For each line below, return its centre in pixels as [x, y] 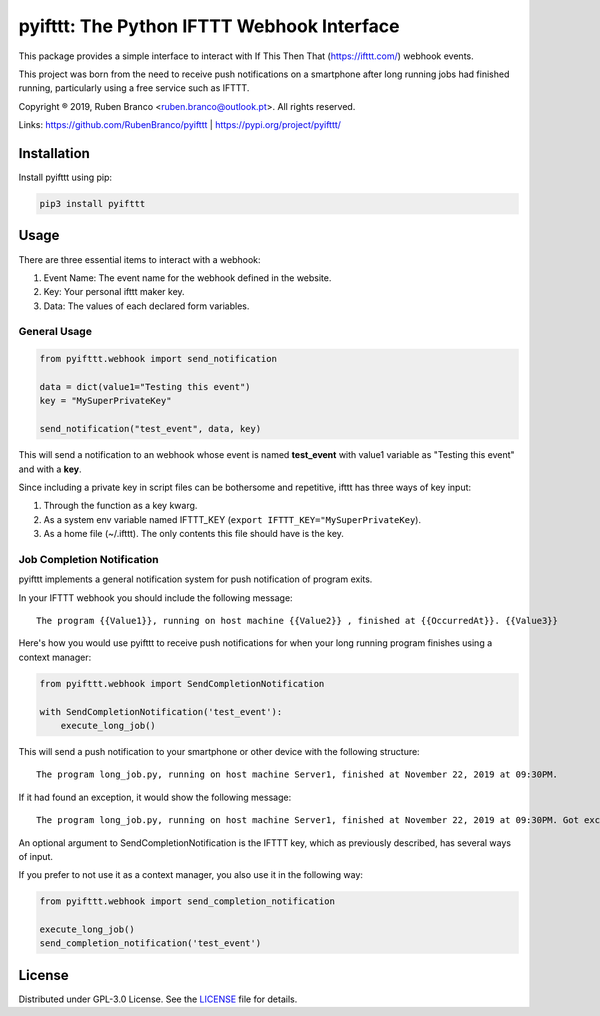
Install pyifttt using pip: [65, 177]
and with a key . [50, 469]
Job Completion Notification [88, 559]
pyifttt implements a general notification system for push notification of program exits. [195, 579]
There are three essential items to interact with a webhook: [139, 259]
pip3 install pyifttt [92, 203]
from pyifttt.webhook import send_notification [158, 359]
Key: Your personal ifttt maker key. [114, 292]
